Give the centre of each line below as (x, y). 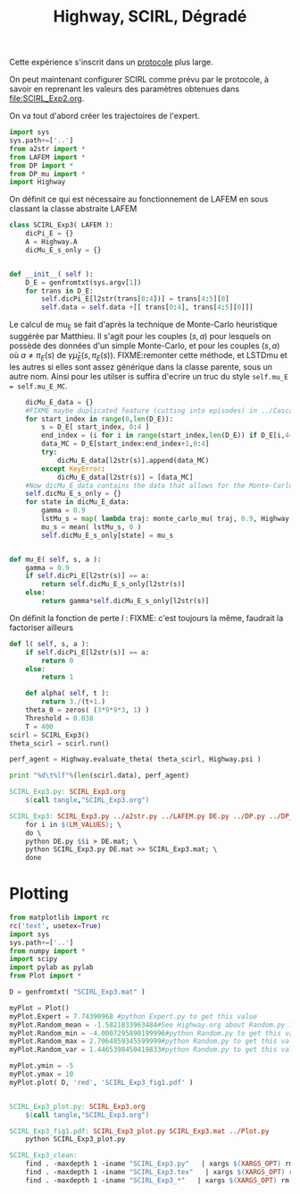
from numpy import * (48, 951)
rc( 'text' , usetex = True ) (55, 925)
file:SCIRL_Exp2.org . (47, 98)
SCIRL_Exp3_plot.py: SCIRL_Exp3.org (77, 1106)
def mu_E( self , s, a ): (55, 559)
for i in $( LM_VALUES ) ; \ (74, 824)
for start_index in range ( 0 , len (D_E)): (100, 419)
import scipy (33, 959)
